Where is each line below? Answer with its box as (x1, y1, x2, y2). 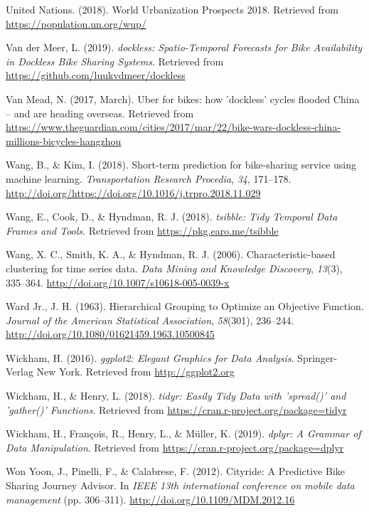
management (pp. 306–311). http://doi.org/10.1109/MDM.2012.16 (6, 491, 295, 506)
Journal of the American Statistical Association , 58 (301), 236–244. (6, 312, 294, 327)
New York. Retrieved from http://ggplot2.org (36, 364, 235, 379)
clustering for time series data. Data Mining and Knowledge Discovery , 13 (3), (6, 260, 343, 275)
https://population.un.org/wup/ (6, 16, 146, 31)
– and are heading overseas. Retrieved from (6, 105, 194, 120)
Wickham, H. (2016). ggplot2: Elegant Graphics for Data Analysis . (6, 350, 294, 365)
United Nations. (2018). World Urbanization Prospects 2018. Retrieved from (6, 2, 338, 16)
